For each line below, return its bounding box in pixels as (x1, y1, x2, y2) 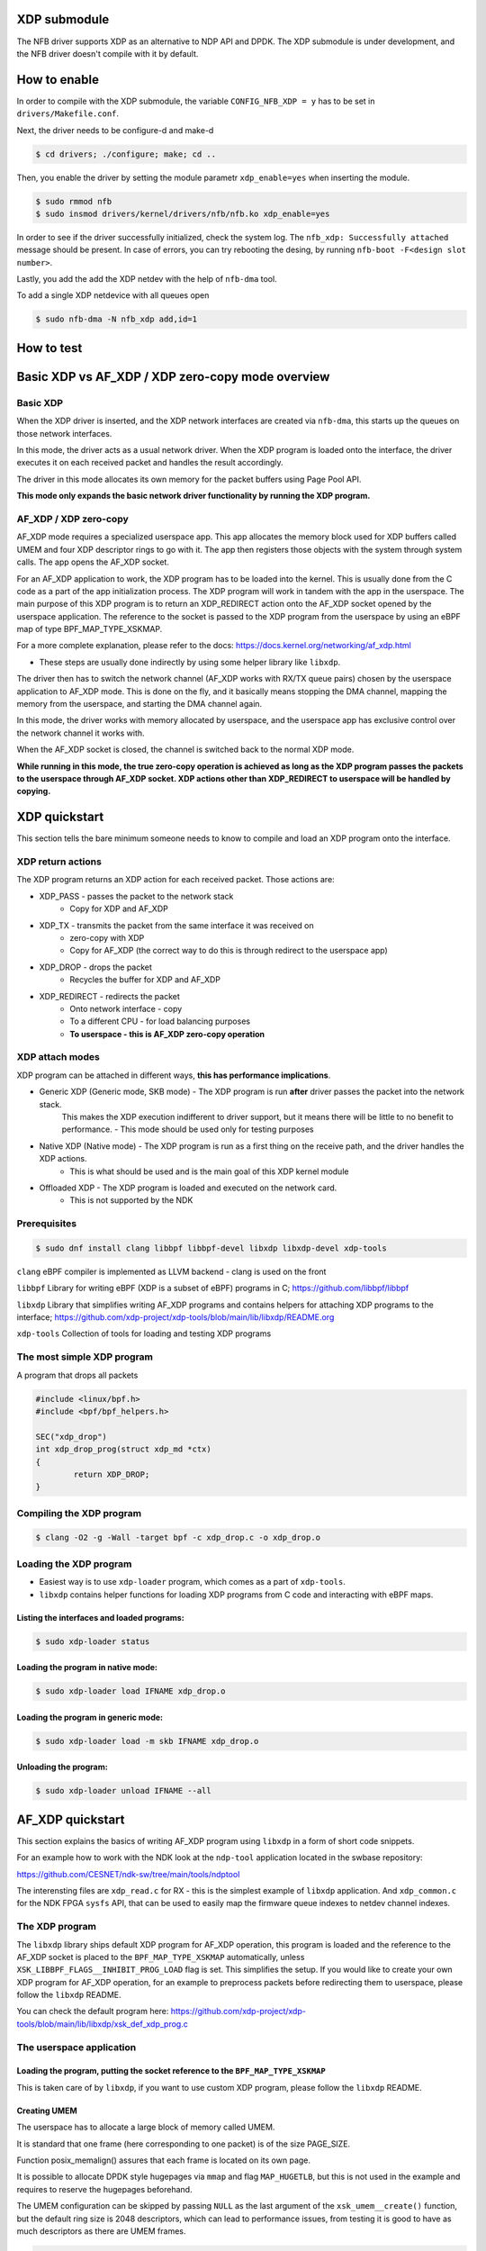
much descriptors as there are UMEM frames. (16, 2225, 186, 2237)
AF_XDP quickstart (16, 1812, 125, 1827)
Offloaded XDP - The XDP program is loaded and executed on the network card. (39, 1182, 337, 1193)
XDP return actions (16, 855, 103, 868)
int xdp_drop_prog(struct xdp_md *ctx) (35, 1444, 211, 1454)
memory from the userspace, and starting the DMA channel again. (16, 699, 263, 710)
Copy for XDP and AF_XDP (69, 903, 168, 914)
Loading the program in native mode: (16, 1662, 157, 1673)
